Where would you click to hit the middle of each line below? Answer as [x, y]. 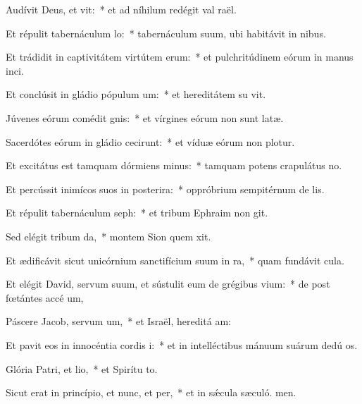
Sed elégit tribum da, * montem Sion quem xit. [108, 236]
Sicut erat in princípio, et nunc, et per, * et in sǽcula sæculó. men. [151, 392]
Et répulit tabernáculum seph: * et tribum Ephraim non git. [137, 213]
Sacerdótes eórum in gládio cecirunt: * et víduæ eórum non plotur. [150, 141]
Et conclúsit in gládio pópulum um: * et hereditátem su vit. [136, 94]
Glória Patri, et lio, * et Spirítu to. [82, 368]
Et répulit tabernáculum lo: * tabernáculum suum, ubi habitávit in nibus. [166, 33]
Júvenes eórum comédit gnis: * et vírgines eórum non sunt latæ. [145, 117]
